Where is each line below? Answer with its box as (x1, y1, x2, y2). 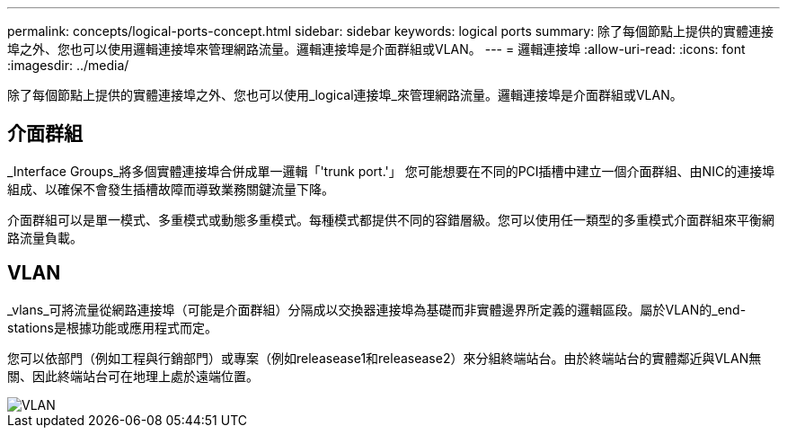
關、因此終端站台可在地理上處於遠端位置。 (7, 368, 259, 384)
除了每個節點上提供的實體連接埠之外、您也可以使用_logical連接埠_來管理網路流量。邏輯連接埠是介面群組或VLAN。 (7, 87, 683, 102)
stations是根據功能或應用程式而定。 (7, 319, 217, 335)
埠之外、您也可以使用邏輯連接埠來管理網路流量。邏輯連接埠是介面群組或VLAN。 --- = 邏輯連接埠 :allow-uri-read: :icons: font (7, 41, 746, 57)
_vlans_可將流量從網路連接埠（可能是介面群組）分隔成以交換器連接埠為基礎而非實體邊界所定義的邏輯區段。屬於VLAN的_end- (7, 301, 747, 317)
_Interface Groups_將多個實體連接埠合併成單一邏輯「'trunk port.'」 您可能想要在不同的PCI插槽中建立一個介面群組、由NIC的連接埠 (7, 163, 775, 179)
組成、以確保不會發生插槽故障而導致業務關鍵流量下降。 (7, 181, 334, 197)
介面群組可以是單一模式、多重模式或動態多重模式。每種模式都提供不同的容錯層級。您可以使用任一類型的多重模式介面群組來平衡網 (7, 211, 774, 227)
